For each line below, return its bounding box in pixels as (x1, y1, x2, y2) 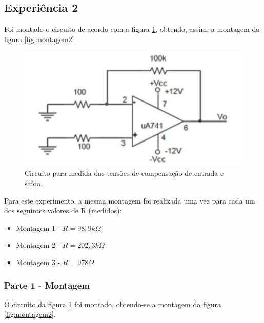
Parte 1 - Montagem (4, 278, 90, 291)
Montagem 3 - (16, 257, 60, 267)
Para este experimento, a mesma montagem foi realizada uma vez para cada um (4, 195, 255, 206)
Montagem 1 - (16, 222, 60, 233)
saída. (25, 178, 43, 189)
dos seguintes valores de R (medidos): (4, 205, 122, 216)
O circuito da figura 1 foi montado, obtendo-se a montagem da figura (4, 298, 221, 309)
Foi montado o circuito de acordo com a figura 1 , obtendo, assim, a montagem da (4, 24, 260, 34)
